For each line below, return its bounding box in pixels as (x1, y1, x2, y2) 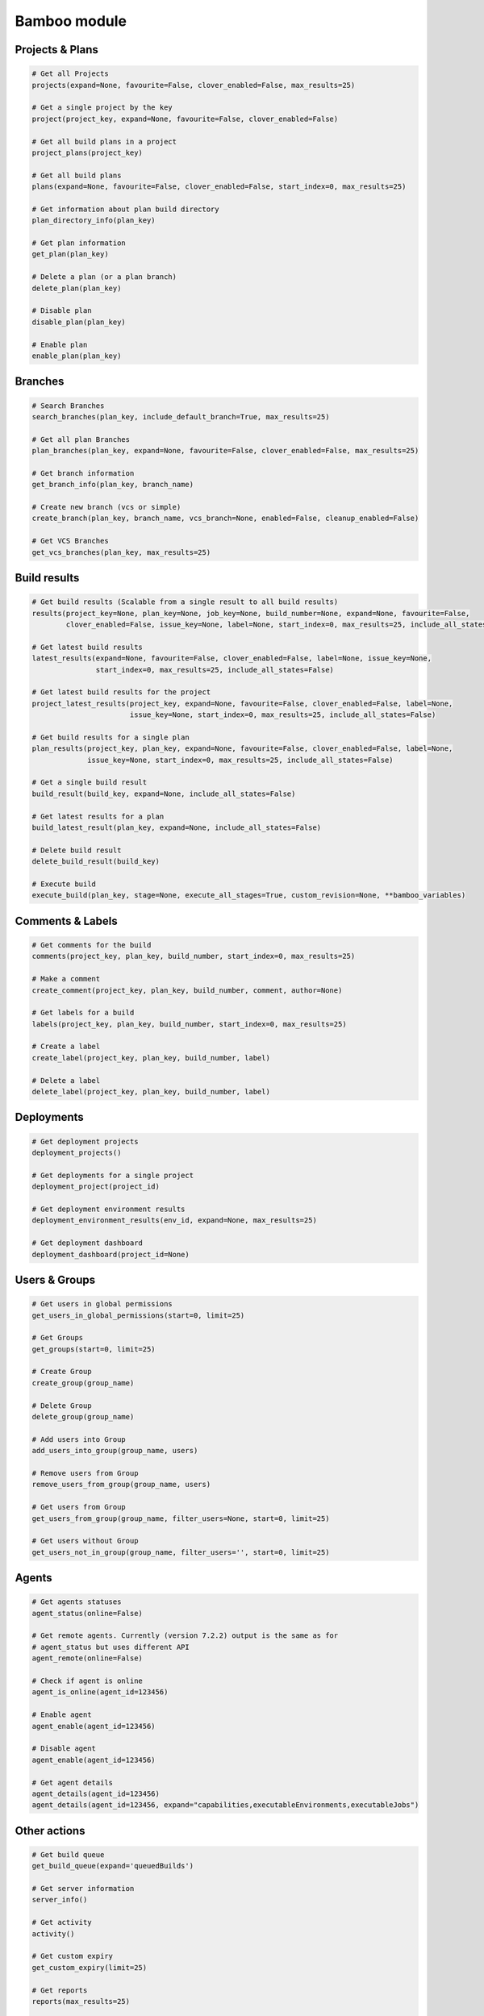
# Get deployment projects (31, 1137, 139, 1146)
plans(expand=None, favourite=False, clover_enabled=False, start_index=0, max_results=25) (31, 182, 407, 191)
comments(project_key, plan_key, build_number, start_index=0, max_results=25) (31, 952, 356, 961)
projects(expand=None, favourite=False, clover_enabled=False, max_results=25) (31, 81, 356, 90)
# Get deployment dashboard (31, 1239, 143, 1248)
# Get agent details (31, 1778, 113, 1787)
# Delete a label (31, 1076, 101, 1085)
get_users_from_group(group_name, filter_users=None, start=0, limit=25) (31, 1514, 330, 1523)
